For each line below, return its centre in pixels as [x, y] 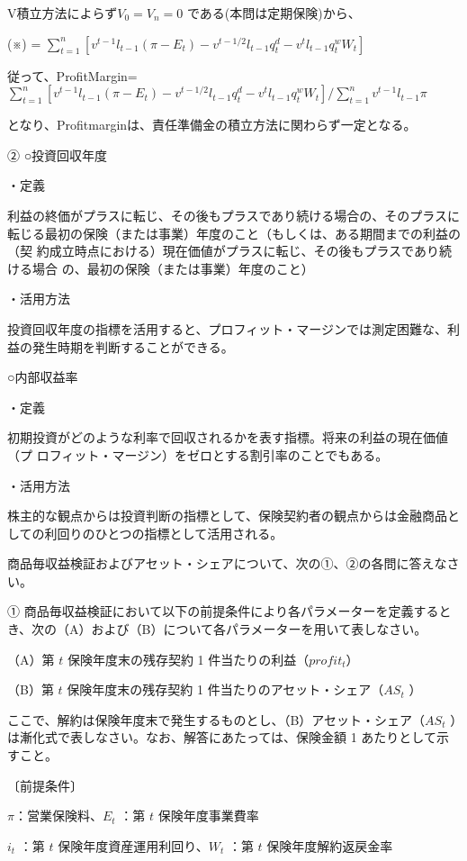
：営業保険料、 [58, 816]
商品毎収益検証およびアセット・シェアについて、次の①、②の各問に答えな [227, 563]
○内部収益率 [43, 377]
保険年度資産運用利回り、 [133, 845]
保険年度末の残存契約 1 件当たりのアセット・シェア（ [225, 689]
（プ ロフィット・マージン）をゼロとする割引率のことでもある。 [198, 454]
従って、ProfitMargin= [72, 75]
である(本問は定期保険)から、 [274, 13]
